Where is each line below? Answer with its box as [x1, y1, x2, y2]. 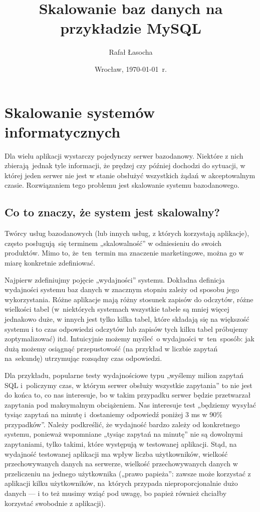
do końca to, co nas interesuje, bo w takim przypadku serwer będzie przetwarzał [5, 390, 251, 400]
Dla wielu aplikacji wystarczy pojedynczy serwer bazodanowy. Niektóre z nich [5, 150, 243, 161]
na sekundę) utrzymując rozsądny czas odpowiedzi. [5, 353, 162, 363]
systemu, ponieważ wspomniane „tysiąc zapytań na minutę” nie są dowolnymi [5, 429, 243, 439]
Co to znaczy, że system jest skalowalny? [5, 204, 220, 220]
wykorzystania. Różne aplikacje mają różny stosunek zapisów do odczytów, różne [5, 294, 253, 304]
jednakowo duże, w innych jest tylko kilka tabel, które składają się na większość [5, 313, 249, 324]
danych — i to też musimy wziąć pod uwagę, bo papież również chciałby [5, 488, 227, 498]
